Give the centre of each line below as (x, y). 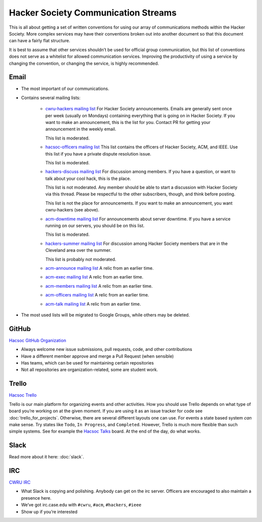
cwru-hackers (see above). (72, 210)
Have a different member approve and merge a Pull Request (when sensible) (98, 356)
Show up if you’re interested (49, 512)
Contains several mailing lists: (51, 98)
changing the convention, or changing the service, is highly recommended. (84, 63)
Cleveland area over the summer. (78, 250)
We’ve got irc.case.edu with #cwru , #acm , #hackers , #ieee (81, 505)
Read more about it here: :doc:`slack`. (47, 457)
